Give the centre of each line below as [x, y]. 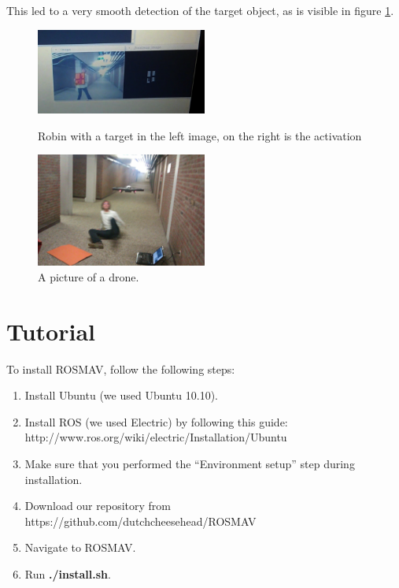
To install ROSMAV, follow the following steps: [121, 368]
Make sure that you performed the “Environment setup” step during [190, 463]
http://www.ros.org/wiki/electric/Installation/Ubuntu [156, 437]
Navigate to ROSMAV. [80, 547]
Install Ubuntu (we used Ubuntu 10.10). [121, 395]
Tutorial [51, 331]
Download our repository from [98, 506]
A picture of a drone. [89, 276]
